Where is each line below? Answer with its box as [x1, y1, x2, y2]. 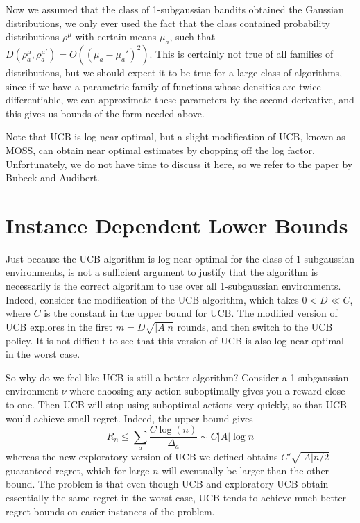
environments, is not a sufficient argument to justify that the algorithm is [6, 265, 318, 279]
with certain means [75, 29, 157, 44]
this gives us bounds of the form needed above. [6, 106, 205, 120]
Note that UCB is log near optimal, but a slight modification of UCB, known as [6, 129, 345, 144]
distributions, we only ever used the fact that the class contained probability [6, 15, 330, 30]
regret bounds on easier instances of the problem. [6, 504, 215, 518]
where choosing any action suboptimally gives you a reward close [69, 383, 345, 398]
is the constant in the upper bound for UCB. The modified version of [44, 306, 338, 320]
